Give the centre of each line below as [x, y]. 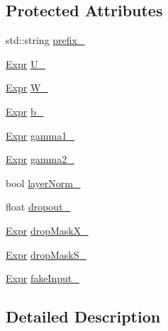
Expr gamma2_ [40, 159]
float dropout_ [38, 207]
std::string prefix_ [45, 40]
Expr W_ [27, 88]
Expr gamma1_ [40, 135]
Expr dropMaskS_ [46, 254]
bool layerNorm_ [43, 183]
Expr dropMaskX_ [47, 230]
